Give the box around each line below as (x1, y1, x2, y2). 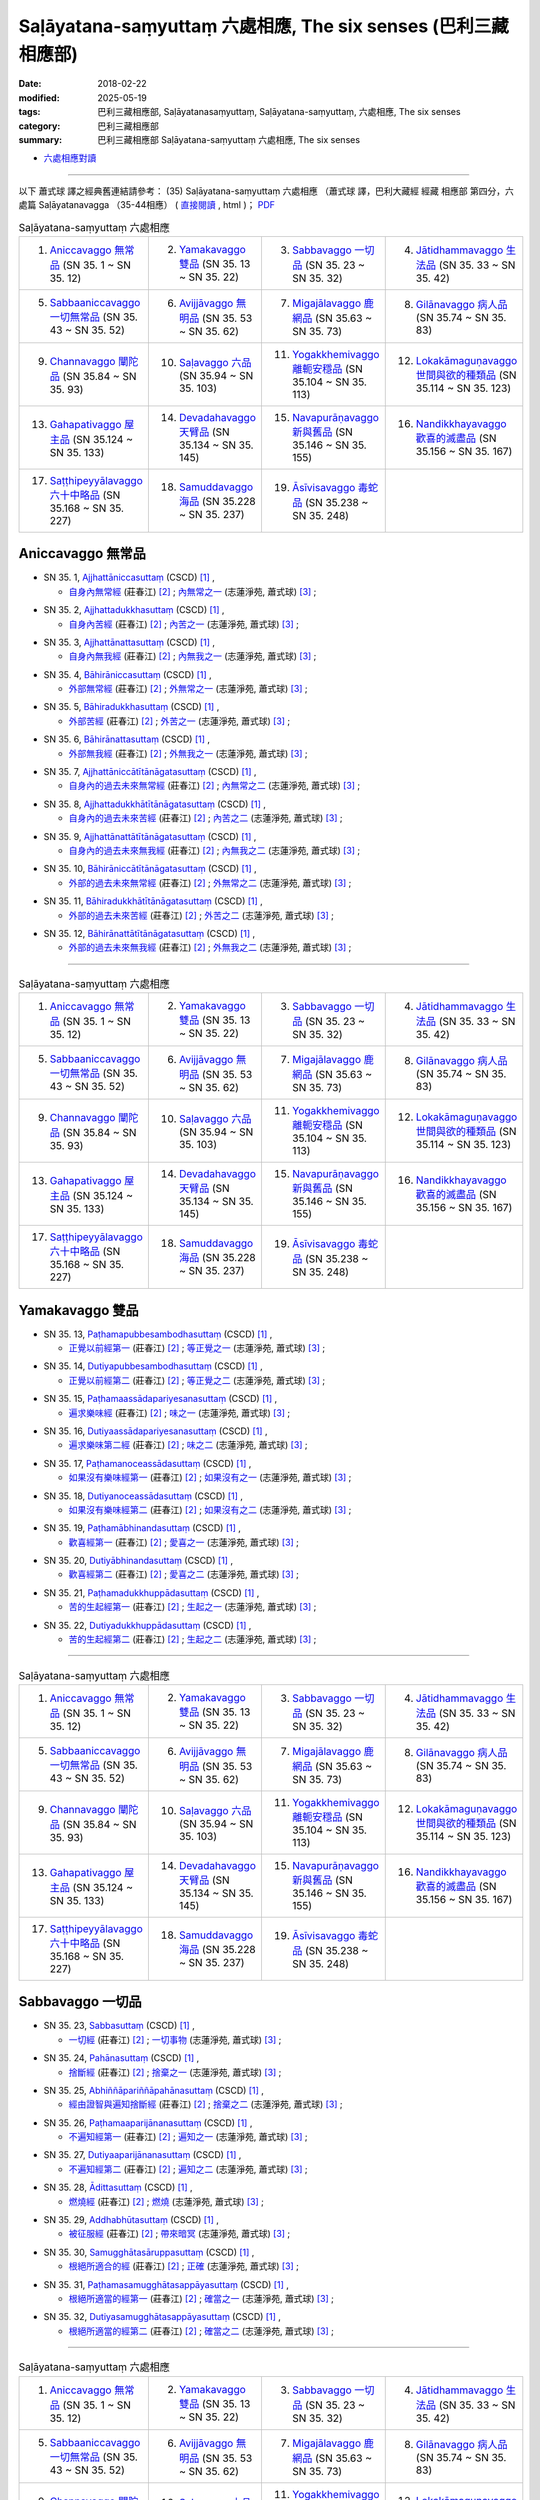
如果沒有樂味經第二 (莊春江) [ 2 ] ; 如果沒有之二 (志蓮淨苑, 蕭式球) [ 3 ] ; (68, 1503, 352, 1515)
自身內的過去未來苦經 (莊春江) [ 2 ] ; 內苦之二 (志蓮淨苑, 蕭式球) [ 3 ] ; (68, 812, 344, 824)
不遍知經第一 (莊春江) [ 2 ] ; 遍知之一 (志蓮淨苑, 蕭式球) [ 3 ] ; (68, 2131, 309, 2143)
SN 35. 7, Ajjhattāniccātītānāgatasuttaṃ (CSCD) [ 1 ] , (43, 766, 257, 778)
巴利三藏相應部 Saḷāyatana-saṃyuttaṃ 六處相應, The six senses (97, 133, 360, 145)
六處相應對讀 (43, 152, 97, 164)
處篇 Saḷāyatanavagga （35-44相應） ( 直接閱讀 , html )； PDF (18, 199, 275, 211)
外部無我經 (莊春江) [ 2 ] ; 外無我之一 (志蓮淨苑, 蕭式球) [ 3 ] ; (68, 747, 309, 759)
